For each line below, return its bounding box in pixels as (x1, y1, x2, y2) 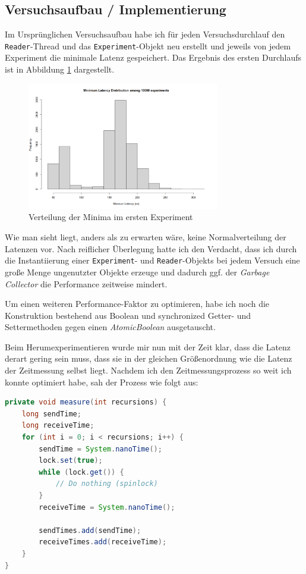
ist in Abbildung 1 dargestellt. (5, 63, 115, 76)
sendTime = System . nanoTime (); (39, 444, 162, 453)
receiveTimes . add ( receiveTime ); (39, 538, 167, 547)
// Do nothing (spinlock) (55, 479, 158, 488)
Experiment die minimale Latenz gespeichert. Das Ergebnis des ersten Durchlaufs (5, 51, 301, 64)
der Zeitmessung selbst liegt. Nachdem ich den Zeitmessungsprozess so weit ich (5, 364, 292, 377)
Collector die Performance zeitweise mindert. (5, 277, 168, 290)
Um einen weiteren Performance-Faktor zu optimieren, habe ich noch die (5, 297, 270, 310)
